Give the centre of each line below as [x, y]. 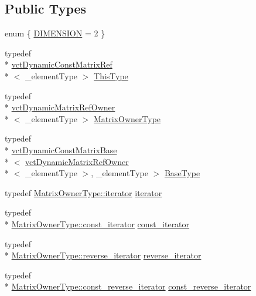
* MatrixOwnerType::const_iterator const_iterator [97, 223]
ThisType [111, 75]
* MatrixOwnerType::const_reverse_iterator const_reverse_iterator [128, 286]
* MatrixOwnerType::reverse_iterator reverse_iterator [103, 255]
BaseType [182, 173]
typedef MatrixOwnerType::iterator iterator [83, 192]
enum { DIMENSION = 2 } [55, 33]
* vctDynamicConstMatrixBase [61, 149]
